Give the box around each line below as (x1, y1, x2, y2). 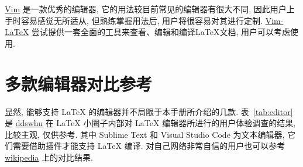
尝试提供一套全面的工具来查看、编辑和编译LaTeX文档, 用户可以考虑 (32, 26, 291, 38)
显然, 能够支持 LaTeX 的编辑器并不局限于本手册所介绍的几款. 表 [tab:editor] (5, 105, 293, 117)
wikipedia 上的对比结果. (5, 151, 93, 163)
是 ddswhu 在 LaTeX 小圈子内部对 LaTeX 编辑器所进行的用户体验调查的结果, (5, 117, 296, 129)
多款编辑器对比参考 (5, 71, 153, 95)
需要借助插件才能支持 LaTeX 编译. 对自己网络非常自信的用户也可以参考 (12, 140, 285, 152)
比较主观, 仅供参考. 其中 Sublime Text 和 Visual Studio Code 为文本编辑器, (5, 128, 285, 140)
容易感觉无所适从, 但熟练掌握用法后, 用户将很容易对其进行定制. (20, 14, 263, 26)
